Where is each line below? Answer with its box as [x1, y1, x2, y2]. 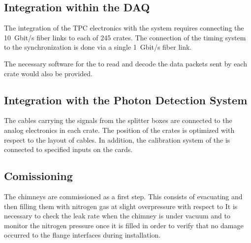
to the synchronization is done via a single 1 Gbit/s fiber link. [4, 42, 192, 52]
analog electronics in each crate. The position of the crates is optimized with [4, 124, 235, 135]
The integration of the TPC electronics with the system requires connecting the [4, 23, 244, 33]
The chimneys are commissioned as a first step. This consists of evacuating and [4, 191, 243, 201]
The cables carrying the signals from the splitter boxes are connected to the [4, 115, 232, 125]
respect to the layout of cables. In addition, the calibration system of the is [4, 134, 230, 145]
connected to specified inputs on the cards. [4, 144, 133, 154]
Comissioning [4, 168, 73, 183]
